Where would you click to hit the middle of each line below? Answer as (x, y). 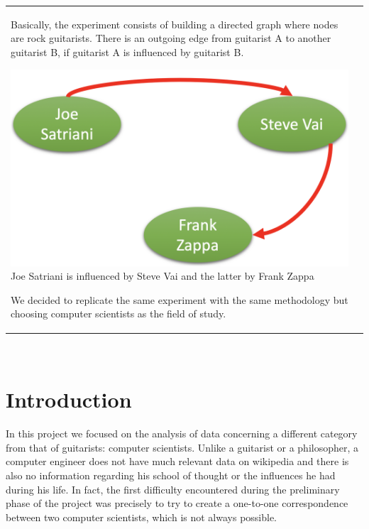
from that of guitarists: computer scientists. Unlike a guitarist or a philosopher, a (182, 447)
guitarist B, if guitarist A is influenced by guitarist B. (127, 51)
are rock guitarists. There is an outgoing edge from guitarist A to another (171, 38)
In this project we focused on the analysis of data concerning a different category (182, 433)
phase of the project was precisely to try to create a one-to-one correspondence (177, 503)
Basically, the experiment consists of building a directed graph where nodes (175, 24)
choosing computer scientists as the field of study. (119, 313)
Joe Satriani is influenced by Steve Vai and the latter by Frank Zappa (163, 276)
